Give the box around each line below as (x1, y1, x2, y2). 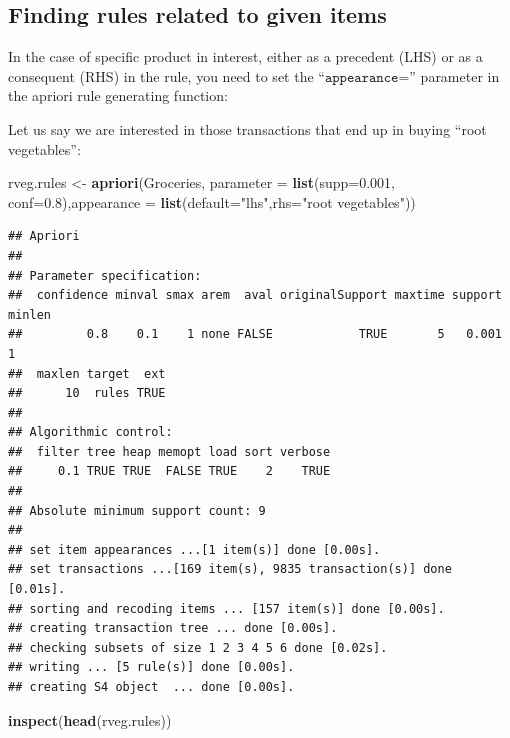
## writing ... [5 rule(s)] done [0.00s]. (8, 660, 295, 675)
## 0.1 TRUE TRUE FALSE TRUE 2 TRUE (8, 464, 331, 479)
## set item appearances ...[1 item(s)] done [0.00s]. (8, 542, 381, 557)
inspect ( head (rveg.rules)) (8, 709, 172, 730)
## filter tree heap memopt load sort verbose (8, 444, 331, 459)
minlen (8, 307, 51, 322)
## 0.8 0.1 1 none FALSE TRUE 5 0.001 (8, 327, 502, 342)
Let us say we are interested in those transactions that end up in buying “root (8, 118, 487, 139)
